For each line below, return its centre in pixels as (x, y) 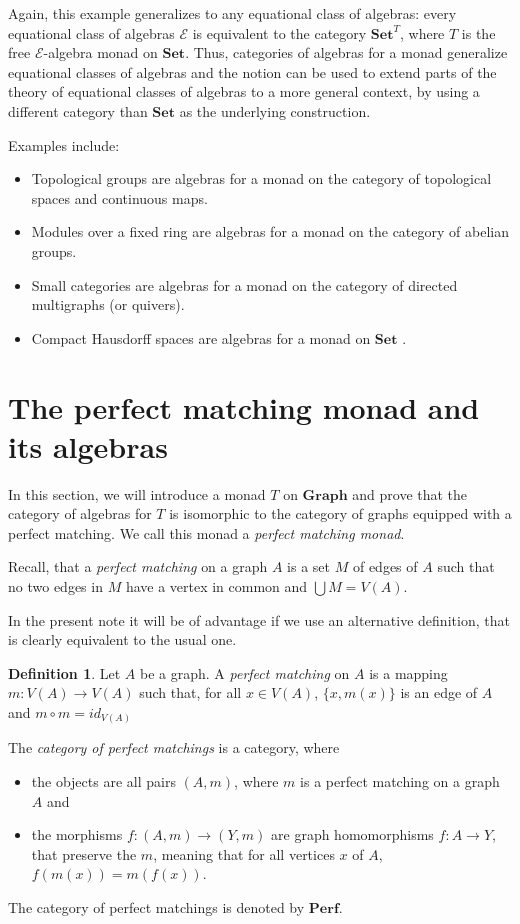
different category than (78, 110)
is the (478, 32)
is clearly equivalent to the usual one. (122, 639)
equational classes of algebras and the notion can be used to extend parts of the (252, 71)
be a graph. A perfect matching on (245, 672)
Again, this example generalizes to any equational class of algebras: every (232, 13)
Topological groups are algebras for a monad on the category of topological (261, 178)
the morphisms (77, 834)
